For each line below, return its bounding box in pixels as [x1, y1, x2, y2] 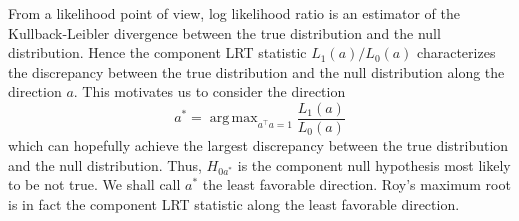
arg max [209, 111, 258, 126]
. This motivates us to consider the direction [73, 81, 346, 102]
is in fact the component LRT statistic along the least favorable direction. [8, 193, 460, 214]
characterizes [417, 42, 496, 63]
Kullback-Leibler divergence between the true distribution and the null [8, 22, 441, 43]
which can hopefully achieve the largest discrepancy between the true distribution [8, 135, 509, 156]
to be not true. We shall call [8, 174, 181, 195]
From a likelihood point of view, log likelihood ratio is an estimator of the [8, 3, 461, 23]
